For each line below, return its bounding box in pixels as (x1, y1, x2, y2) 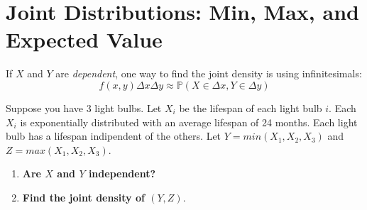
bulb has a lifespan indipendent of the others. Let (6, 128, 221, 143)
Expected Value (6, 25, 163, 54)
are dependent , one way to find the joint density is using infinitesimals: (55, 66, 362, 81)
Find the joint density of (22, 189, 145, 204)
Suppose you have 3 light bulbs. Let (6, 100, 162, 115)
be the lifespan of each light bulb (179, 100, 322, 115)
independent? (88, 166, 156, 181)
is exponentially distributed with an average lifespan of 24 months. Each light (20, 114, 358, 129)
